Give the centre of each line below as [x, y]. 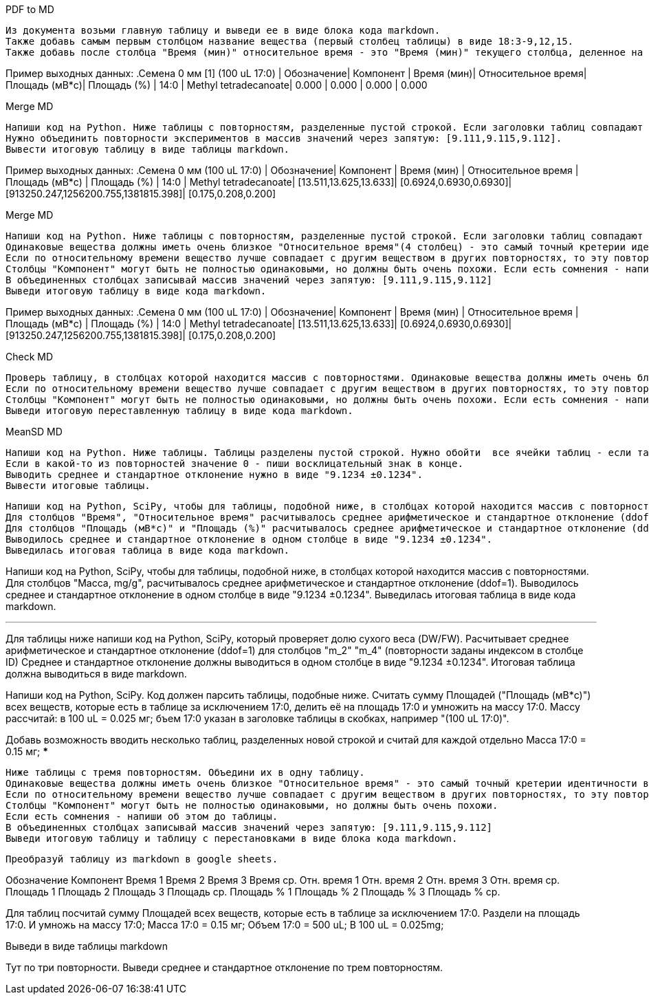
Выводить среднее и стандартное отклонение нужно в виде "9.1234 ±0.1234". [214, 475]
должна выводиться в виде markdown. [96, 674]
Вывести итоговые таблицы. [78, 486]
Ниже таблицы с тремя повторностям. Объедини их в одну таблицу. [185, 772]
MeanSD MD [34, 432]
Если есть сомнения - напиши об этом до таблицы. [142, 816]
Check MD [30, 357]
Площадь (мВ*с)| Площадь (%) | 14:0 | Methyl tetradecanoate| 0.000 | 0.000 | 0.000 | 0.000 [217, 85]
